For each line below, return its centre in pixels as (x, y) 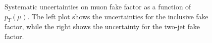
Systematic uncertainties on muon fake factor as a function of (98, 6)
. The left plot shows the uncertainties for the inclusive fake (118, 16)
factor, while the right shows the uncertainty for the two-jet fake (102, 26)
